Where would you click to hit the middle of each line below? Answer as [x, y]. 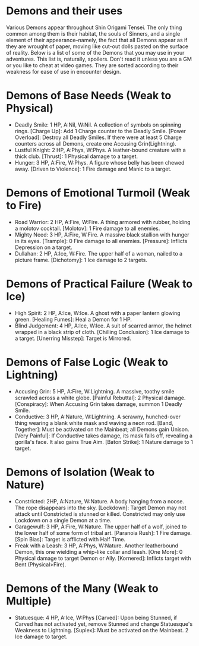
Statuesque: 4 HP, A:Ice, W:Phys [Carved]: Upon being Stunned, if [96, 617]
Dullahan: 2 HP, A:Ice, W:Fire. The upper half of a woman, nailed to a [99, 253]
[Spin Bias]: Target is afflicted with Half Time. [70, 539]
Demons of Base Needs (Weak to [89, 96]
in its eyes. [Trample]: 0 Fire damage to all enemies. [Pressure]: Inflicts [101, 241]
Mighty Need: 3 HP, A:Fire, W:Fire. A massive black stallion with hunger [102, 234]
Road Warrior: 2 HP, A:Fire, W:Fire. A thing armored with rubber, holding [103, 222]
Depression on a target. [43, 247]
